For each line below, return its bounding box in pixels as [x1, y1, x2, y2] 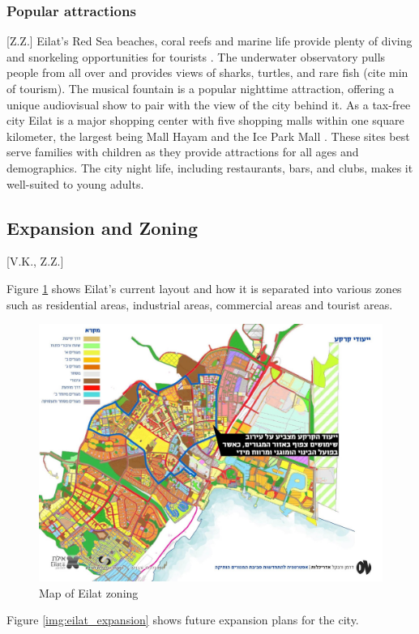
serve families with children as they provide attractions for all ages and [6, 143, 359, 160]
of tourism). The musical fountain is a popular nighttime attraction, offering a [6, 80, 395, 96]
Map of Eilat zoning [39, 584, 139, 601]
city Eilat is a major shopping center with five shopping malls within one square [6, 112, 404, 129]
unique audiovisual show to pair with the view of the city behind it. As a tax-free [6, 96, 411, 113]
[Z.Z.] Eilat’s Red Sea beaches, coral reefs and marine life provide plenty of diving [6, 32, 413, 49]
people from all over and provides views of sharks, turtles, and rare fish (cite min [6, 64, 408, 81]
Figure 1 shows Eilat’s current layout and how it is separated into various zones [6, 279, 402, 296]
